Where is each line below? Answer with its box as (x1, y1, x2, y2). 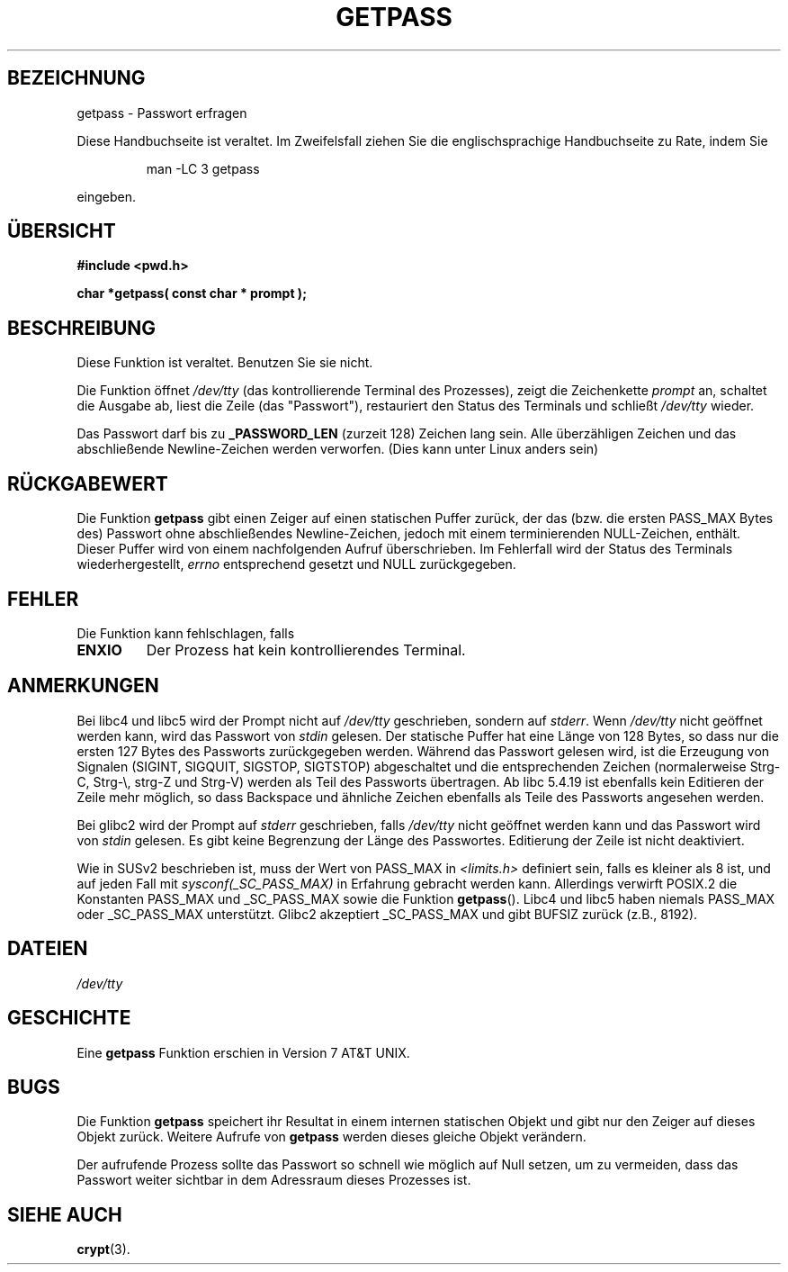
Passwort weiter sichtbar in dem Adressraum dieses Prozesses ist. (76, 1172, 471, 1188)
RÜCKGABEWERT (7, 472, 168, 495)
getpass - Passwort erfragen (76, 104, 247, 121)
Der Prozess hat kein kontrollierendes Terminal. (146, 640, 466, 659)
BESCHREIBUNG (7, 316, 157, 339)
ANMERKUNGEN (7, 674, 159, 698)
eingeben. (76, 188, 137, 204)
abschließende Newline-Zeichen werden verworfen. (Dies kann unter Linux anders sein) (76, 441, 599, 457)
